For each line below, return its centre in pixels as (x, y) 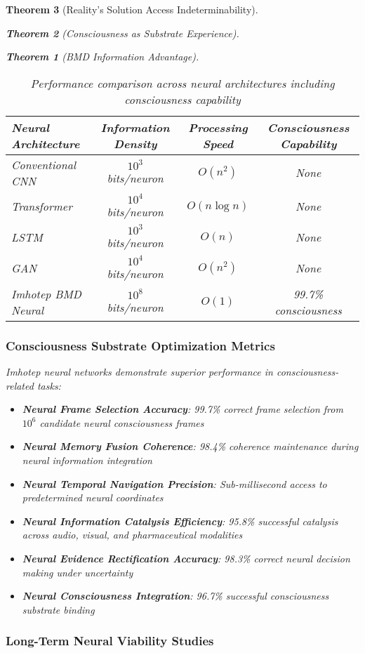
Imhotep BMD (46, 293)
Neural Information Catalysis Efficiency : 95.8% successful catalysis (180, 521)
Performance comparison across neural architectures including (182, 83)
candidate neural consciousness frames (122, 422)
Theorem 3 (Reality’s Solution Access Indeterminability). (132, 9)
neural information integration (87, 460)
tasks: (49, 385)
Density (135, 143)
